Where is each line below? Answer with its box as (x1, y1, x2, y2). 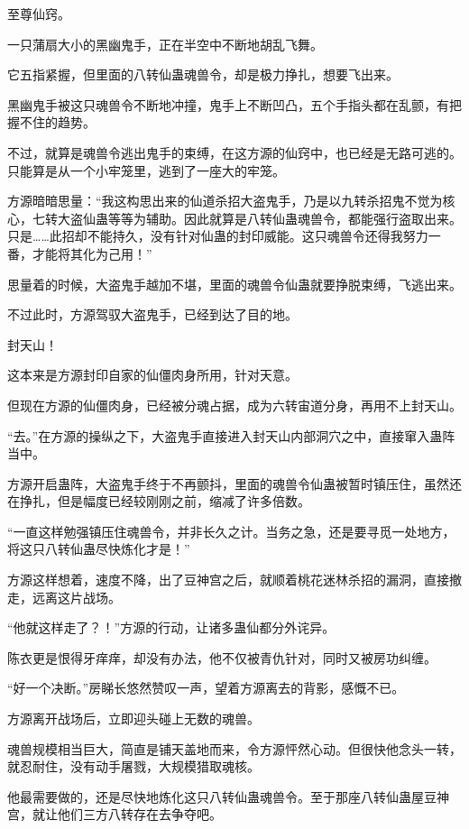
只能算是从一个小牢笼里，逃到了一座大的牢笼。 (7, 161, 285, 180)
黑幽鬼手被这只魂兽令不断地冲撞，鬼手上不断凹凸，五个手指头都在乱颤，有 (7, 95, 449, 114)
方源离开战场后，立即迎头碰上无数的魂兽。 (7, 709, 260, 728)
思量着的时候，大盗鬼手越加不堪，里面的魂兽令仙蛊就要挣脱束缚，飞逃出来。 (7, 274, 462, 293)
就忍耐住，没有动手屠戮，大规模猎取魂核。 (7, 757, 260, 776)
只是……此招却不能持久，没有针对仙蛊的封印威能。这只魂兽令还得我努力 (7, 226, 428, 245)
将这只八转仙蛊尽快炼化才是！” (7, 539, 190, 558)
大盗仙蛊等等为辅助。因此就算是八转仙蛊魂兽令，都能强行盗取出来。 (57, 208, 462, 227)
